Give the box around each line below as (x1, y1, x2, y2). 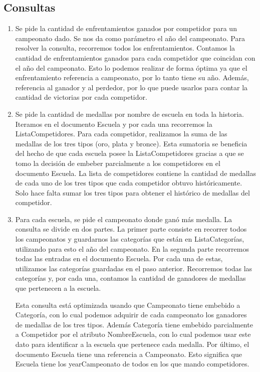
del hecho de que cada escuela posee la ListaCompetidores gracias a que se (15, 148, 244, 158)
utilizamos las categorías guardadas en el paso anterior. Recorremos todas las (15, 263, 252, 273)
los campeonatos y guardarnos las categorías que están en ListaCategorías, (15, 234, 244, 244)
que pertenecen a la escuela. (15, 283, 101, 293)
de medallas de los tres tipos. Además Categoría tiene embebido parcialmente (15, 319, 253, 329)
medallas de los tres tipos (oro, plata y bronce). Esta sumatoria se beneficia (15, 138, 247, 148)
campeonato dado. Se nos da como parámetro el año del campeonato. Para (15, 33, 245, 43)
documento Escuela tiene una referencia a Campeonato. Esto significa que (15, 348, 242, 359)
